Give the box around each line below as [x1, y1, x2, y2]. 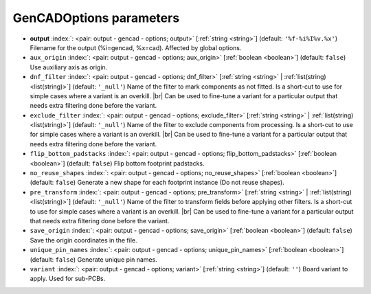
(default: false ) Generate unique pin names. [30, 255, 157, 264]
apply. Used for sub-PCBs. [30, 275, 106, 283]
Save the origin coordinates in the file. [30, 236, 137, 244]
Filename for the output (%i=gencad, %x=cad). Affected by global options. [30, 43, 242, 52]
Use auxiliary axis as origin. [30, 63, 108, 71]
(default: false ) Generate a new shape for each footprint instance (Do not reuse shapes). [30, 179, 284, 187]
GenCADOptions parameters [12, 10, 180, 25]
